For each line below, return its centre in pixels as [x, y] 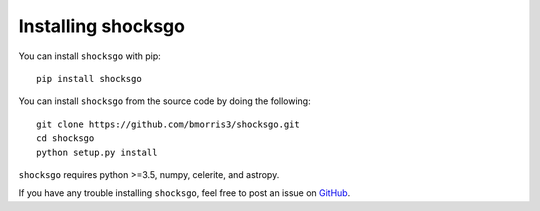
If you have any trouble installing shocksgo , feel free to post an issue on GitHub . [184, 193]
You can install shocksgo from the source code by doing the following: [164, 101]
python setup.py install [97, 152]
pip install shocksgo [89, 78]
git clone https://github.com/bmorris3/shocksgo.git [168, 124]
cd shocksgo [65, 138]
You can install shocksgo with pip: [90, 56]
